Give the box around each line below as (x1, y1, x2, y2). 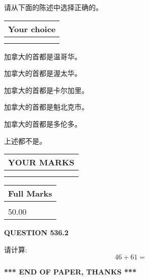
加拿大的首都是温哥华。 (4, 51, 82, 61)
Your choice (8, 23, 56, 35)
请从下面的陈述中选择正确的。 (4, 2, 103, 12)
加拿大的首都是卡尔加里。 (4, 84, 89, 95)
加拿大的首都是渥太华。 (4, 68, 82, 78)
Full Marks (8, 188, 52, 200)
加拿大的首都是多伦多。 (4, 118, 82, 129)
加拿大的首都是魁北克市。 (4, 102, 89, 112)
